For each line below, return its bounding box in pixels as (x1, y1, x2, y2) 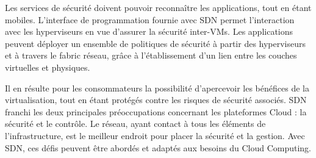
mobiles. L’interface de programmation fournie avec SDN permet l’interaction (5, 13, 295, 26)
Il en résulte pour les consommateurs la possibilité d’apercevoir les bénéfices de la (5, 81, 309, 94)
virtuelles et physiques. (5, 60, 90, 73)
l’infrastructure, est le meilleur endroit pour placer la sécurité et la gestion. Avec (5, 129, 305, 142)
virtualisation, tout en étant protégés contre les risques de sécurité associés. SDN (5, 93, 307, 106)
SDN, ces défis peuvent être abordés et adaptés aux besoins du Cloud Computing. (5, 141, 312, 154)
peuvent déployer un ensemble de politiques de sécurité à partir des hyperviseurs (5, 37, 306, 49)
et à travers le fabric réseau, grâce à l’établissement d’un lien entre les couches (5, 49, 297, 62)
